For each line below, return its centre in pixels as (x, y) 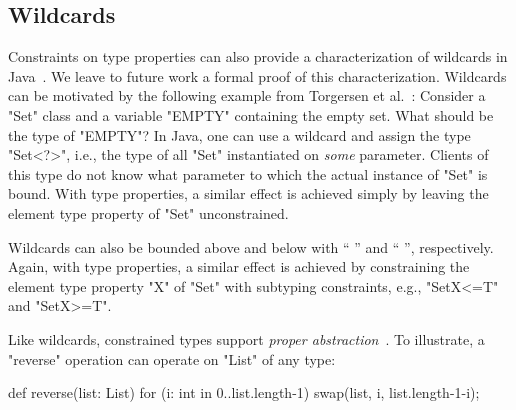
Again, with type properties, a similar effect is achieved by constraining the (239, 266)
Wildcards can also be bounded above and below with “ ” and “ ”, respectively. (251, 246)
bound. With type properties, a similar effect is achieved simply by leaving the (248, 193)
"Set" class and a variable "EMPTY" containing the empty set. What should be (251, 114)
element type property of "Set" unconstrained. (148, 212)
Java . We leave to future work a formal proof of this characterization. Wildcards (257, 75)
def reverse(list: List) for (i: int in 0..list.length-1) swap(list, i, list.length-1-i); (244, 392)
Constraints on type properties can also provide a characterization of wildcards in (258, 56)
